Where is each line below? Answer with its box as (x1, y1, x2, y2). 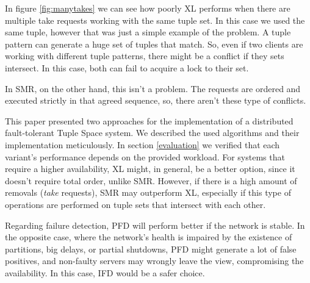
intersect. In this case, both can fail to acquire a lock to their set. (5, 61, 249, 74)
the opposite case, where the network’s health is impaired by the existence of (5, 231, 292, 243)
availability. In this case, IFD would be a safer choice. (5, 266, 205, 279)
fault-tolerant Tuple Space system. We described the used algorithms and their (5, 126, 300, 139)
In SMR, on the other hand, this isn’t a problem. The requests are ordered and (5, 82, 301, 95)
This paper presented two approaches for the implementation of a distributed (5, 114, 294, 127)
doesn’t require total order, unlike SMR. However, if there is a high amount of (5, 174, 297, 187)
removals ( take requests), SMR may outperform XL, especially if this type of (5, 186, 291, 199)
